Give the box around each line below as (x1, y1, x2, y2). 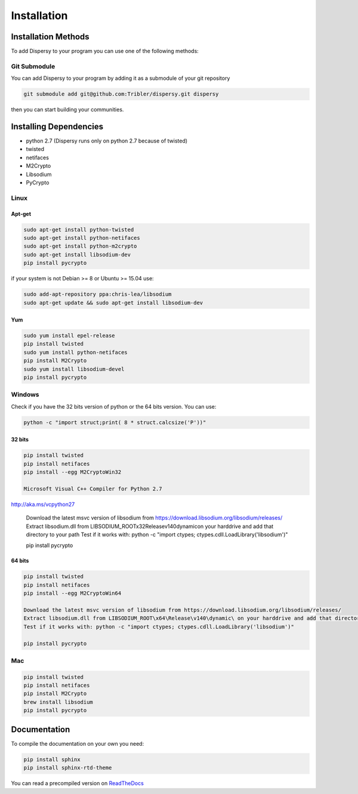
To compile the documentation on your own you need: (11, 740, 144, 747)
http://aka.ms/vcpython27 (11, 501, 75, 508)
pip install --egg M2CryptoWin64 (23, 590, 122, 597)
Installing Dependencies (11, 121, 104, 131)
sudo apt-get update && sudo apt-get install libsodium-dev (23, 299, 203, 306)
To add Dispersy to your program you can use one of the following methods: (11, 48, 199, 55)
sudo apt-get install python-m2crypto (23, 243, 137, 250)
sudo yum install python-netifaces (23, 349, 128, 356)
